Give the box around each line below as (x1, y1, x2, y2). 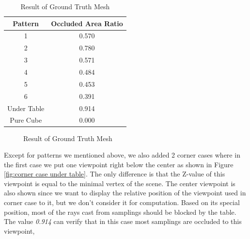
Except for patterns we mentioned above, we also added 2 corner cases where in (4, 150, 240, 160)
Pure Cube (10, 115, 42, 125)
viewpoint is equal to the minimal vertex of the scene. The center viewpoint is (4, 178, 235, 188)
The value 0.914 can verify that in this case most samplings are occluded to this (4, 216, 242, 226)
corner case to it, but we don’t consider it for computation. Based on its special (4, 197, 240, 207)
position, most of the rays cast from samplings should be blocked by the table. (4, 207, 236, 217)
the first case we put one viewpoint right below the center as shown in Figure (4, 159, 234, 169)
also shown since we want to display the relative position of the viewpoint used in (4, 188, 246, 198)
